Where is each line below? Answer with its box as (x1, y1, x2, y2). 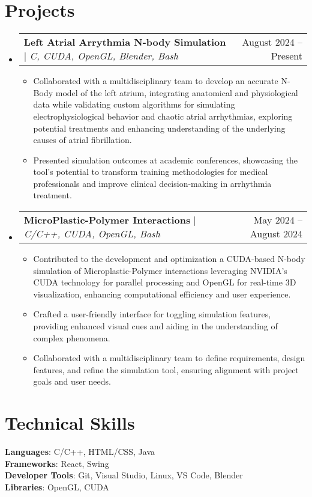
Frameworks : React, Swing (5, 457, 109, 469)
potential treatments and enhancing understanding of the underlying (33, 121, 286, 134)
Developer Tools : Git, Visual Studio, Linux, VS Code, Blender (5, 469, 243, 481)
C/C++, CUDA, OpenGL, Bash (23, 227, 160, 241)
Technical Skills (5, 410, 135, 435)
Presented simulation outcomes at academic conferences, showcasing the (33, 153, 298, 166)
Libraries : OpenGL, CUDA (5, 480, 109, 493)
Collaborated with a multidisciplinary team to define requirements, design (33, 352, 305, 364)
